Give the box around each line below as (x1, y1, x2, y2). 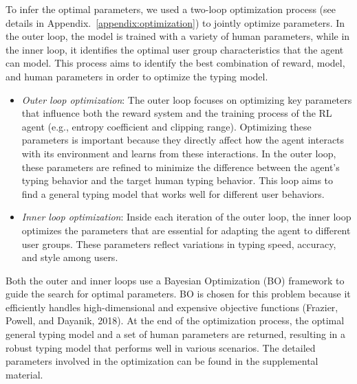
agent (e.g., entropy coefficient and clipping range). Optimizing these (21, 119, 312, 133)
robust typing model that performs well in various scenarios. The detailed (6, 340, 316, 354)
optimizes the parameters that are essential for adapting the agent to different (21, 223, 351, 237)
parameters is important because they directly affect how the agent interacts (21, 133, 345, 147)
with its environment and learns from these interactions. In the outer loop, (21, 146, 336, 160)
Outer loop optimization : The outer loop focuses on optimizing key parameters (21, 92, 352, 106)
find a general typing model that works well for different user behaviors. (21, 186, 325, 201)
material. (6, 367, 43, 381)
